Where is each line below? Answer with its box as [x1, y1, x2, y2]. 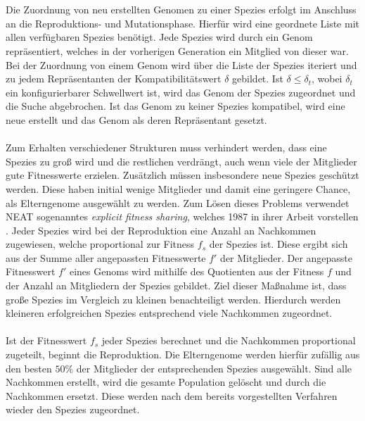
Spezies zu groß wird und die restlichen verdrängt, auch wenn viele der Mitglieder [6, 153, 357, 168]
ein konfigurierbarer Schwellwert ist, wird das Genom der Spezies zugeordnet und [6, 84, 356, 99]
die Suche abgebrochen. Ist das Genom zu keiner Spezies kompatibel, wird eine [6, 99, 345, 113]
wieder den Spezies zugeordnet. [6, 402, 140, 417]
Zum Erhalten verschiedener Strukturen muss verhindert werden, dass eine [6, 140, 327, 155]
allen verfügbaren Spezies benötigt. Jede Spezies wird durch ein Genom [6, 30, 313, 44]
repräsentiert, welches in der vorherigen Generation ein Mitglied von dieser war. [6, 43, 349, 58]
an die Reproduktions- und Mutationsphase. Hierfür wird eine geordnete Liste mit [6, 15, 359, 30]
